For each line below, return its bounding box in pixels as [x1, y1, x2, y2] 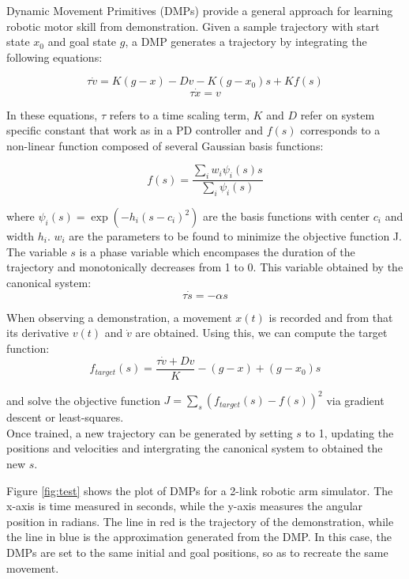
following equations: [6, 48, 103, 65]
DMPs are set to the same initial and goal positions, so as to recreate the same [6, 543, 388, 560]
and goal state [47, 33, 117, 50]
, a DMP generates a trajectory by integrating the [125, 33, 367, 50]
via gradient [326, 392, 385, 408]
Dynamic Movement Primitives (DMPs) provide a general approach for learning [6, 2, 393, 18]
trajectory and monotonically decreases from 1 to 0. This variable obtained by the [6, 259, 403, 275]
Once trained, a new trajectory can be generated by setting [6, 424, 293, 441]
